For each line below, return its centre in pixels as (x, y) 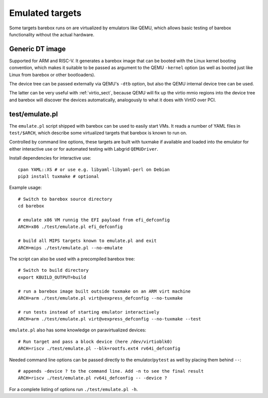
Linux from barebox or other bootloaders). (52, 75)
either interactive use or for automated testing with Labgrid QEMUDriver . (84, 149)
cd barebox (31, 206)
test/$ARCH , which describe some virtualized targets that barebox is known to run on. (98, 133)
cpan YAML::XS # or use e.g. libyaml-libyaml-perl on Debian (94, 169)
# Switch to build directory (53, 270)
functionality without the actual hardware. (52, 34)
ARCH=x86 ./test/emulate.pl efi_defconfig (70, 227)
